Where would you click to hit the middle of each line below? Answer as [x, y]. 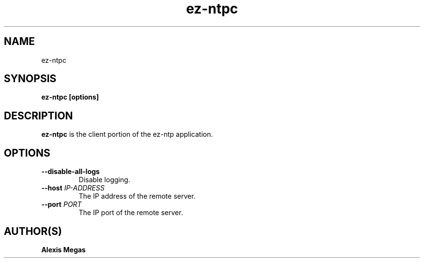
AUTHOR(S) [33, 231]
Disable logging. [104, 180]
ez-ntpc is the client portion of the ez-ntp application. [127, 134]
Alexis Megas [63, 249]
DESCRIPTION [38, 116]
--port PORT [61, 204]
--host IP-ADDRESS [73, 188]
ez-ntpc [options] [70, 97]
